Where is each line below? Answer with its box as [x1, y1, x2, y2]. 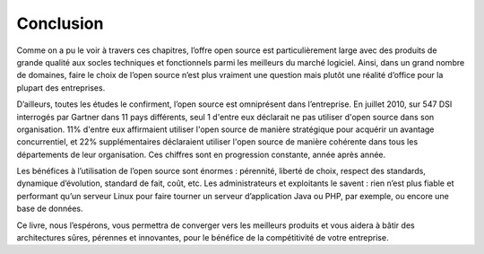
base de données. [16, 203, 83, 215]
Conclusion [16, 13, 104, 33]
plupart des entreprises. [16, 82, 106, 93]
